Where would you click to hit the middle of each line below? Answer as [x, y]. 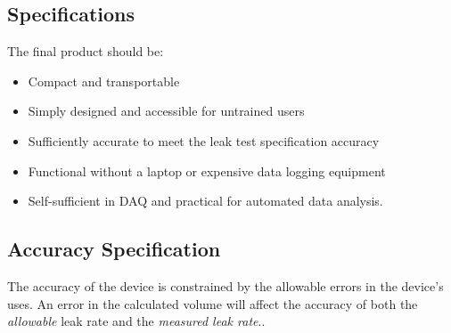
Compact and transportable [104, 81]
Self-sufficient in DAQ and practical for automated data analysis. [205, 201]
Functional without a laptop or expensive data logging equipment [207, 171]
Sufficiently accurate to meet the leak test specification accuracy [204, 140]
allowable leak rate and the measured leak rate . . [136, 321]
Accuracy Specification [114, 249]
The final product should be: [86, 51]
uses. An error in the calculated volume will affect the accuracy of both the [213, 303]
